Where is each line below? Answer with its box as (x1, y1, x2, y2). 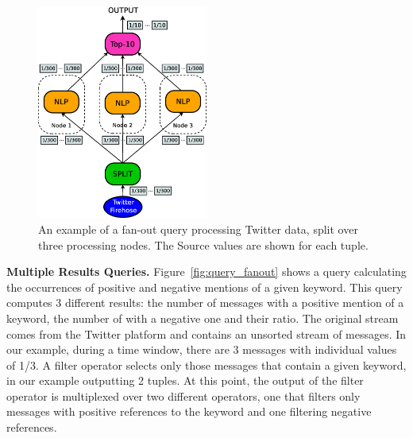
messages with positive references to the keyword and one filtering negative (6, 403, 372, 420)
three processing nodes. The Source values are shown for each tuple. (38, 236, 369, 253)
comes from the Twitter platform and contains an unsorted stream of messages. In (6, 325, 407, 342)
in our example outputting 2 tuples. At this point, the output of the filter (6, 372, 364, 389)
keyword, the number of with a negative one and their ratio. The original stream (6, 309, 399, 326)
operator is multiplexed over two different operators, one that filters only (6, 387, 361, 404)
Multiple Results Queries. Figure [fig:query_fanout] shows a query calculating (6, 263, 407, 280)
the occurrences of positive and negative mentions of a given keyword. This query (6, 278, 403, 295)
